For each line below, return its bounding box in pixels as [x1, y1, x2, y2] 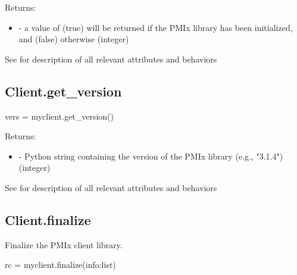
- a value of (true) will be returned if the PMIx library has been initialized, [18, 21, 293, 33]
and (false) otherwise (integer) [18, 33, 129, 45]
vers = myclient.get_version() [5, 110, 114, 122]
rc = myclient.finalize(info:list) [5, 258, 116, 271]
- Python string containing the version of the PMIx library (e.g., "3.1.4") [18, 149, 283, 162]
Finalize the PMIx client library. [5, 238, 123, 251]
